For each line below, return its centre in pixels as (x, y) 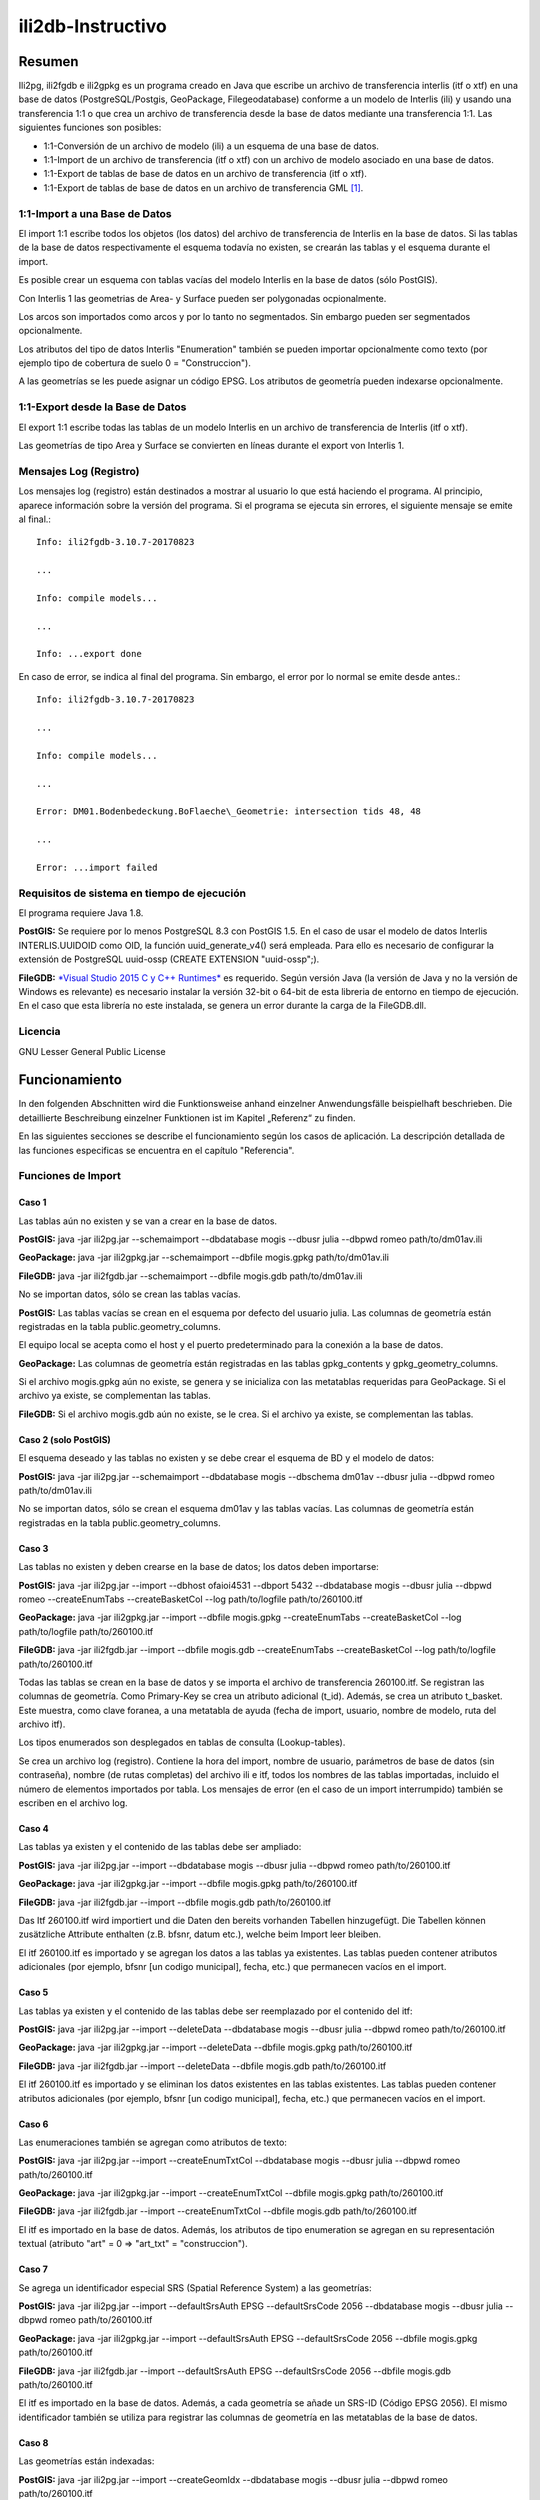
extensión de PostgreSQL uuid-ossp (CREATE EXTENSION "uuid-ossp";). (169, 959)
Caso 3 (33, 1548)
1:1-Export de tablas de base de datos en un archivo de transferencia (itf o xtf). (205, 174)
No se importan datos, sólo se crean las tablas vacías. (129, 1294)
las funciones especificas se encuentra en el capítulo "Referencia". (156, 1150)
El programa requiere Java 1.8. (81, 913)
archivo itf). (42, 1724)
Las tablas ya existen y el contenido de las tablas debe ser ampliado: (160, 1847)
